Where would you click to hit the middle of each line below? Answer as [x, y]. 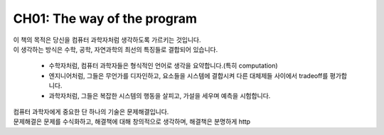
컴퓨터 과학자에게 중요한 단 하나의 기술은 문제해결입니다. [91, 112]
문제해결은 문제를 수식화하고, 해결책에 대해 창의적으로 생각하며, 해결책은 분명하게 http [132, 121]
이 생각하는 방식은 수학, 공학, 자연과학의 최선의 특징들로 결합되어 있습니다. [116, 49]
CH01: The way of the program [105, 18]
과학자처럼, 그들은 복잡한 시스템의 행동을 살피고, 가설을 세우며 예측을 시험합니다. [160, 95]
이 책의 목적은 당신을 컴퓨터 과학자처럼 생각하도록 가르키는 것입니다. [107, 40]
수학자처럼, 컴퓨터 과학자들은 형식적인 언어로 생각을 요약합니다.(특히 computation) [163, 66]
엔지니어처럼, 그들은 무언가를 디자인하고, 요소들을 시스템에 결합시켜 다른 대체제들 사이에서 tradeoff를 [188, 75]
